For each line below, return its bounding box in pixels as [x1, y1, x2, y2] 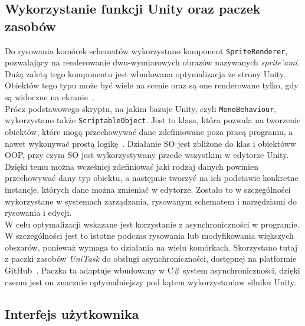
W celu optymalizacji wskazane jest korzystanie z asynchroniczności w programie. [5, 218, 300, 230]
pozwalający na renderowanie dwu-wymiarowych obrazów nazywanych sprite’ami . [5, 56, 300, 68]
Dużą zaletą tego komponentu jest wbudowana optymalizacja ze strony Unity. [5, 67, 286, 80]
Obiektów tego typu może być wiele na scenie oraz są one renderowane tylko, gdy [5, 79, 299, 91]
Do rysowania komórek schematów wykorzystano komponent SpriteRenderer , [5, 44, 288, 57]
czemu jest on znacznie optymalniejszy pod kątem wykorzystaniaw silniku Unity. [5, 275, 296, 288]
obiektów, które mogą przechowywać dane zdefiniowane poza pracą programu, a [5, 125, 293, 137]
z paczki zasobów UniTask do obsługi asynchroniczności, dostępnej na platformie [5, 252, 297, 265]
